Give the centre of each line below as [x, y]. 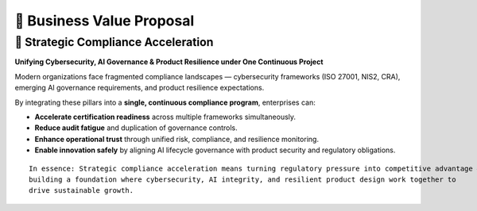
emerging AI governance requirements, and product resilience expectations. [140, 88]
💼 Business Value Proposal [105, 21]
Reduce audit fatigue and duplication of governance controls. [136, 128]
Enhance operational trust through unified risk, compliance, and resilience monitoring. [177, 139]
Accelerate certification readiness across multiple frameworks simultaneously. [165, 117]
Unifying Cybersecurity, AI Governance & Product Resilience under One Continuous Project [169, 62]
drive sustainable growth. [81, 191]
